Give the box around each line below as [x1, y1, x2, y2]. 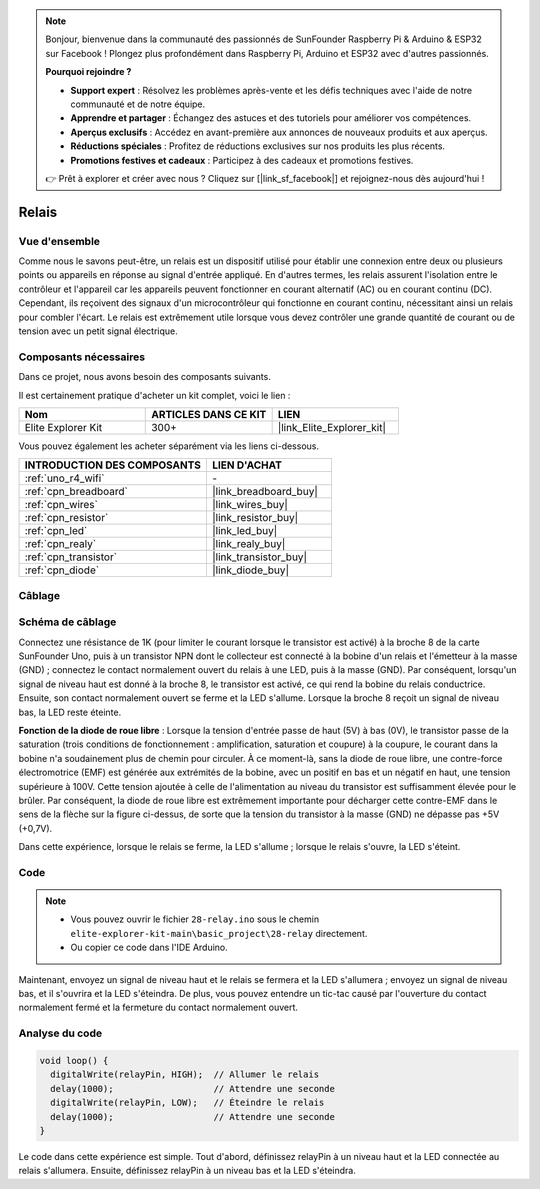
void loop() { [39, 1055, 109, 1066]
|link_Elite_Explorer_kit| [277, 420, 387, 434]
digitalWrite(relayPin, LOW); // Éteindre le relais [50, 1097, 325, 1109]
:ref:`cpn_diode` [24, 563, 100, 577]
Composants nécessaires [18, 350, 145, 364]
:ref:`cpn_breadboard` [24, 485, 129, 499]
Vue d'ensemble [18, 234, 100, 248]
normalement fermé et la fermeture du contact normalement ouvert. [18, 1001, 299, 1014]
